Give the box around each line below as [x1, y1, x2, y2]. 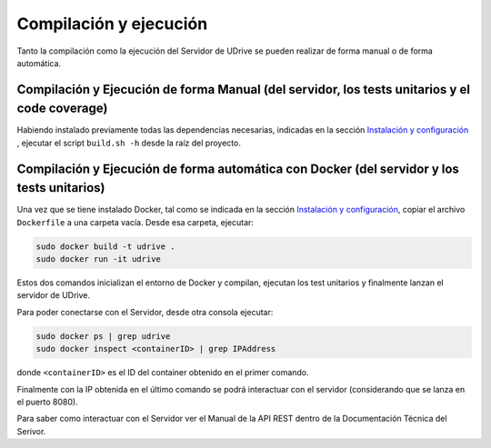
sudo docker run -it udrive [35, 254, 161, 264]
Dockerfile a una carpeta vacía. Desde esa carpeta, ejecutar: [16, 216, 255, 227]
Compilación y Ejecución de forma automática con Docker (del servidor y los [16, 161, 459, 176]
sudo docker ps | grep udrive [35, 331, 171, 341]
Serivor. [16, 425, 46, 436]
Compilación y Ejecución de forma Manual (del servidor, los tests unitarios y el [16, 82, 470, 97]
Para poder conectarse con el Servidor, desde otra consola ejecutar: [16, 306, 274, 317]
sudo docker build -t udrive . [35, 241, 176, 252]
